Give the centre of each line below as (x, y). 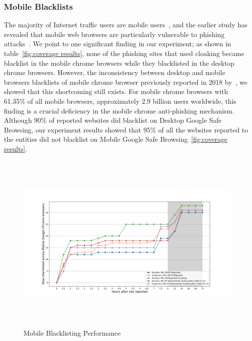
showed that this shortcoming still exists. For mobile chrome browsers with (116, 91)
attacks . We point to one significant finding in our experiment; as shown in (118, 44)
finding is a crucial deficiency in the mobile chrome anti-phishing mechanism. (119, 110)
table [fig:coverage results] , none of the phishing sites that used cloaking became (124, 53)
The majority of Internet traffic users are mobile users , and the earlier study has (126, 25)
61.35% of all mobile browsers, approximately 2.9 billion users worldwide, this (120, 101)
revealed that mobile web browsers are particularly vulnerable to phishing (114, 34)
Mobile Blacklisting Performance (72, 333)
